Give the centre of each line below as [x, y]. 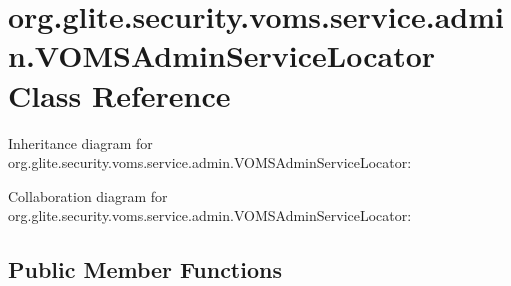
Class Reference [119, 94]
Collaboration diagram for [88, 195]
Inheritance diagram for [80, 142]
